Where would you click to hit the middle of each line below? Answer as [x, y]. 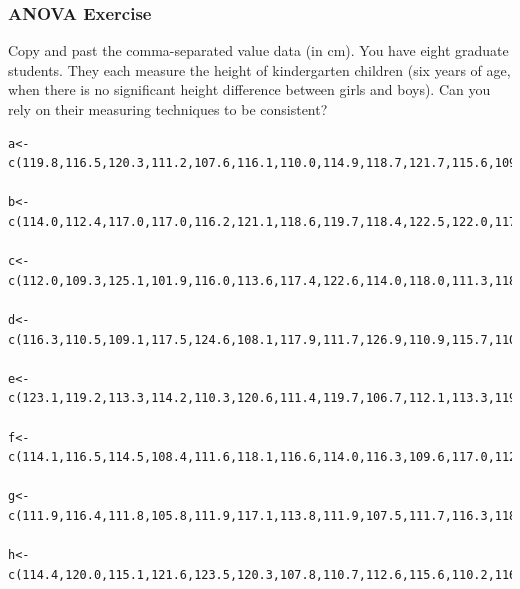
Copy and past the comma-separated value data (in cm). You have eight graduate [258, 50]
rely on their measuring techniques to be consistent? [168, 109]
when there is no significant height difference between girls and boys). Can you [249, 89]
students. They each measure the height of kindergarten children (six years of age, [259, 69]
